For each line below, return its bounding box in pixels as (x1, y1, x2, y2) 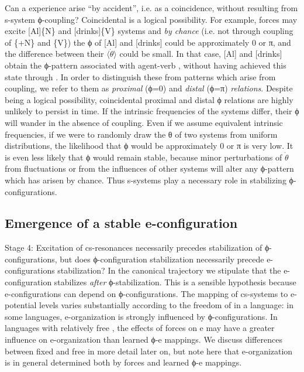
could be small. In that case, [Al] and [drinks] (119, 47, 282, 60)
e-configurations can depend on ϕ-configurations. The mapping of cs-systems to (5, 287, 288, 299)
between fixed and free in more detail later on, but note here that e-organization (5, 344, 293, 357)
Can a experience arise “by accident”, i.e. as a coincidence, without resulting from (5, 2, 298, 13)
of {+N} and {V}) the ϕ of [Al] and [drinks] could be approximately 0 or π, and (5, 36, 291, 48)
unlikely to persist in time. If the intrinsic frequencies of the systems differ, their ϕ (5, 105, 299, 117)
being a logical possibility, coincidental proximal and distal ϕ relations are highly (5, 93, 293, 105)
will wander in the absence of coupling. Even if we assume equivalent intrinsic (5, 116, 283, 128)
